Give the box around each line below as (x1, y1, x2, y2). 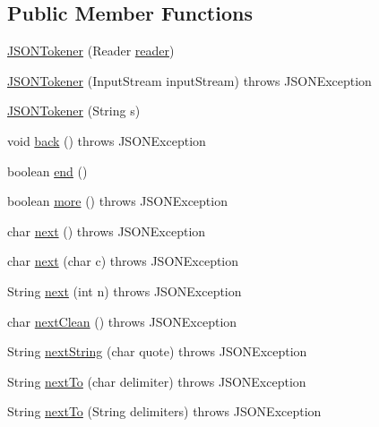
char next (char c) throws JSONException (7, 252, 239, 270)
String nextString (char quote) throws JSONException (7, 342, 307, 361)
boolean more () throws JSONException (7, 192, 228, 210)
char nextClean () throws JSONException (7, 312, 237, 330)
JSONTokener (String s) (7, 101, 141, 120)
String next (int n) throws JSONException (7, 281, 242, 300)
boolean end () (7, 161, 88, 180)
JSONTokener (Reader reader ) (7, 41, 175, 60)
